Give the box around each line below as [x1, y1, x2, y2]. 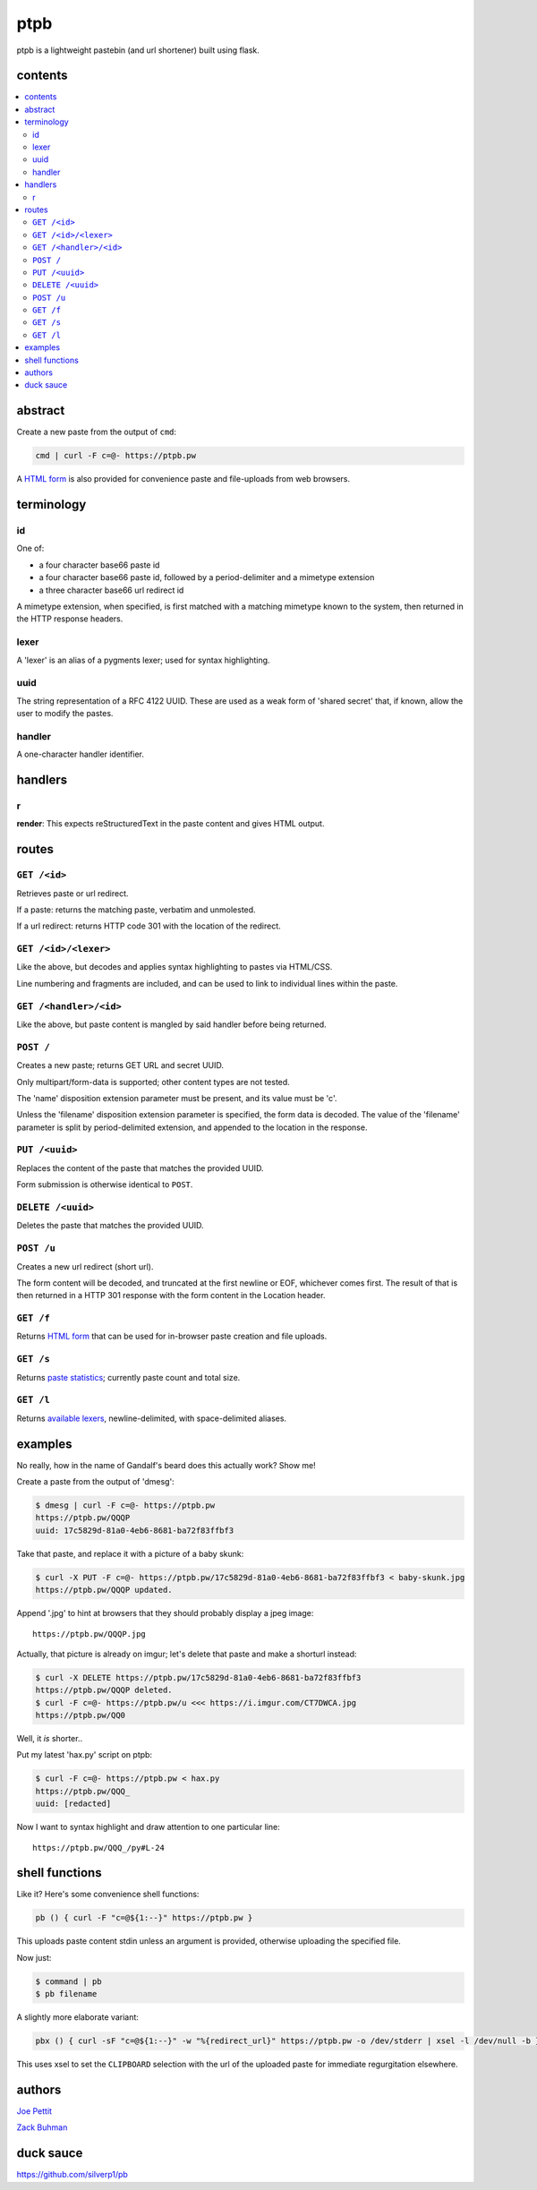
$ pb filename [35, 1989, 98, 1999]
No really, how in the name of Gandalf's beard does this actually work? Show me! [16, 1459, 317, 1470]
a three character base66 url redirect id [38, 585, 184, 595]
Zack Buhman [16, 2122, 68, 2133]
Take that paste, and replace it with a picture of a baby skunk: [16, 1548, 244, 1559]
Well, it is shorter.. [16, 1733, 83, 1744]
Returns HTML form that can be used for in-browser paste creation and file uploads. [16, 1330, 328, 1342]
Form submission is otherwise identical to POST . [16, 1179, 193, 1190]
